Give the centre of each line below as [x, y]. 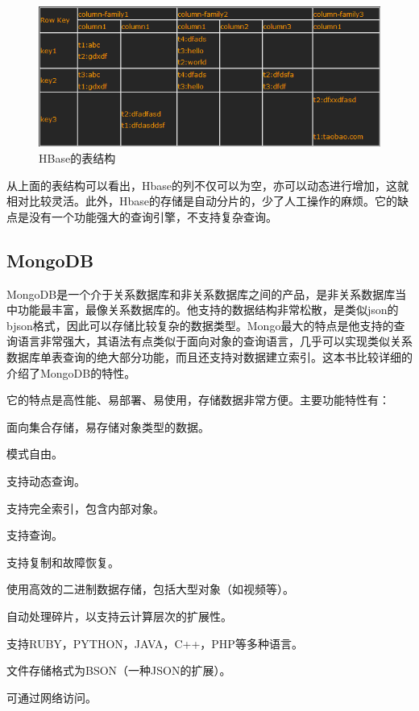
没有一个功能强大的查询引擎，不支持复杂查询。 [153, 216]
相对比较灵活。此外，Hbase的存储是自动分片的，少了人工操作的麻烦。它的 [202, 201]
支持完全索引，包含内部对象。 [85, 508]
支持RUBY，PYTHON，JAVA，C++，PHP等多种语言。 [155, 643]
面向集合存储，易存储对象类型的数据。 [108, 426]
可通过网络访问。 [52, 697]
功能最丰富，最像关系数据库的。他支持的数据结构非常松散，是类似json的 [208, 310]
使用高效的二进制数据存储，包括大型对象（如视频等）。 [150, 589]
